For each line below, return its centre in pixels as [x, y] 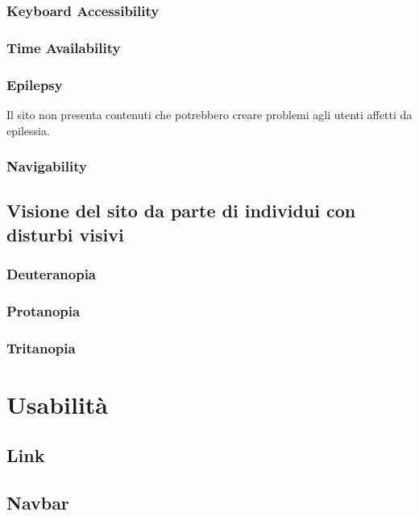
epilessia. [28, 130]
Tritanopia [41, 347]
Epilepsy [35, 84]
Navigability [47, 166]
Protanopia [44, 310]
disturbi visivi [65, 234]
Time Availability [64, 47]
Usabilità [58, 404]
